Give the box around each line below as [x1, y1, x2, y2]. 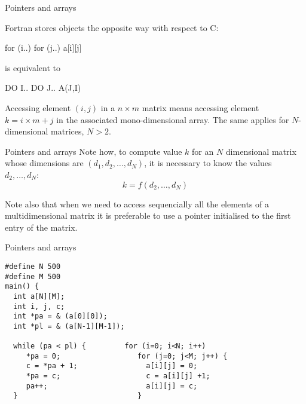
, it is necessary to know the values [144, 157, 272, 169]
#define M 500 [5, 272, 61, 281]
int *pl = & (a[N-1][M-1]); [13, 322, 125, 330]
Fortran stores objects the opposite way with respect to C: [5, 21, 219, 33]
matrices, [51, 125, 84, 137]
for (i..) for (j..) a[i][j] [5, 41, 82, 54]
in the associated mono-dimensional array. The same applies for [56, 113, 289, 126]
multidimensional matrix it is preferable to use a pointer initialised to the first [5, 209, 291, 222]
